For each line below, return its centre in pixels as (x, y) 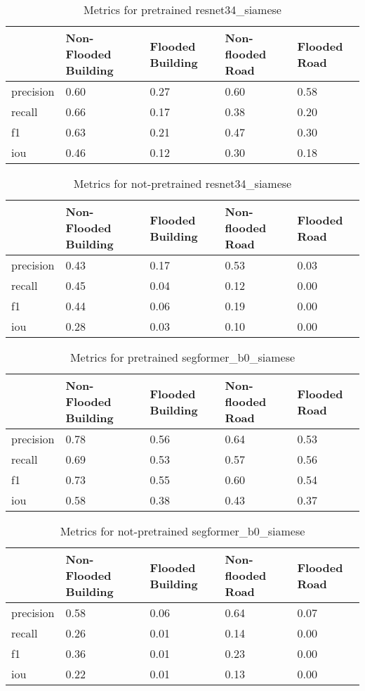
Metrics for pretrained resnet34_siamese (182, 9)
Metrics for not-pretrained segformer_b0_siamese (182, 531)
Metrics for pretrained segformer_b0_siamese (182, 357)
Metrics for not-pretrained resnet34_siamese (182, 183)
